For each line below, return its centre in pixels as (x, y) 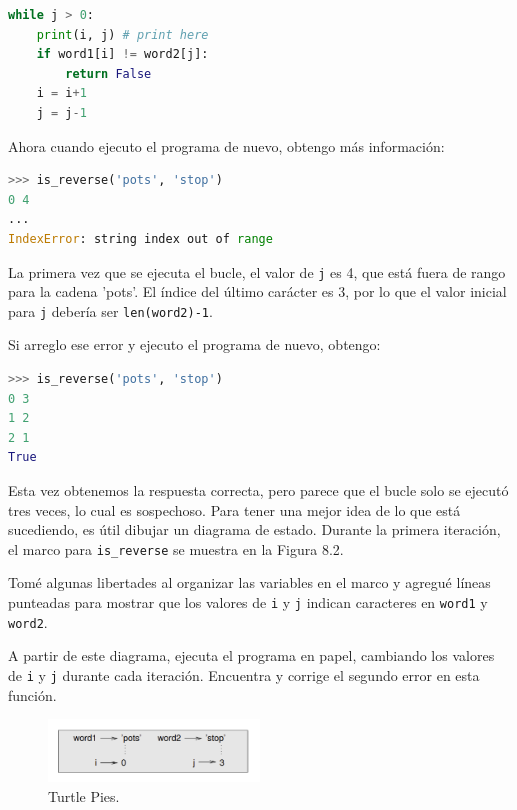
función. (32, 694)
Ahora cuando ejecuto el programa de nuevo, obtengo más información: (226, 145)
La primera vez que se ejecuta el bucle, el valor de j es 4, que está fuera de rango (257, 271)
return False (108, 73)
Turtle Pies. (84, 795)
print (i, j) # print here (122, 34)
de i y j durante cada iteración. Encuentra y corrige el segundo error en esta (244, 674)
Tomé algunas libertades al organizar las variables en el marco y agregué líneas (249, 582)
